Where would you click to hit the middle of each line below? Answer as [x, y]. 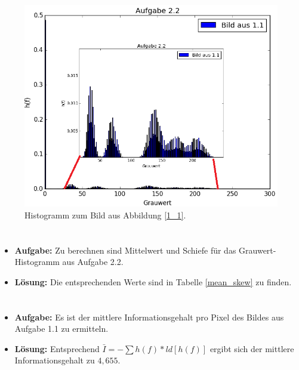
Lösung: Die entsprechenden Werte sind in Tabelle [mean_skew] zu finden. [153, 281]
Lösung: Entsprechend [57, 348]
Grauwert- [258, 250]
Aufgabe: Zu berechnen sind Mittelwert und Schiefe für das [125, 250]
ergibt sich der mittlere [252, 348]
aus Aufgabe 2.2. [93, 262]
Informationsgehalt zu [55, 360]
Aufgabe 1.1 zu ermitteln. [61, 329]
